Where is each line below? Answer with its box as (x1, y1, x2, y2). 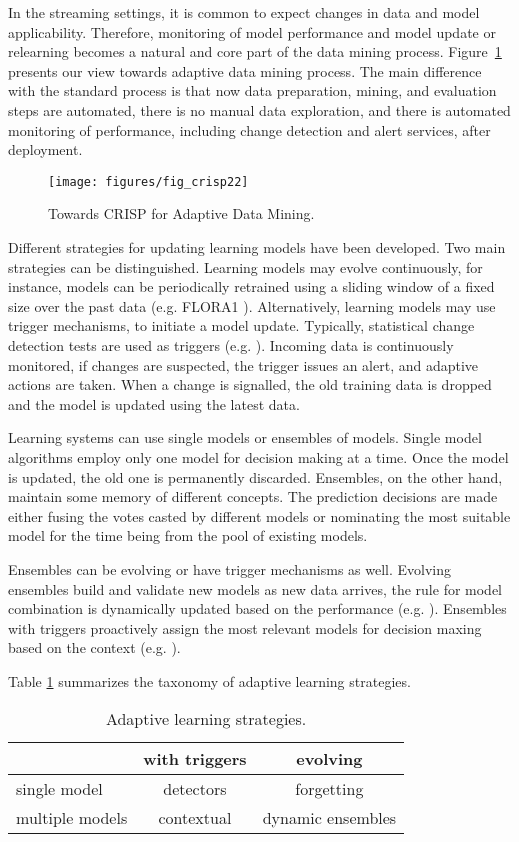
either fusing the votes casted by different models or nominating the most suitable (8, 505, 511, 526)
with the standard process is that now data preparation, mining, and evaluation (8, 80, 497, 101)
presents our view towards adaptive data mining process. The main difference (8, 60, 482, 81)
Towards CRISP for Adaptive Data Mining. (48, 203, 315, 224)
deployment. (8, 139, 83, 160)
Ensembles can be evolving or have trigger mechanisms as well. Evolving (8, 558, 452, 579)
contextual (158, 806, 232, 830)
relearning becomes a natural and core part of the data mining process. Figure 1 (8, 41, 502, 62)
